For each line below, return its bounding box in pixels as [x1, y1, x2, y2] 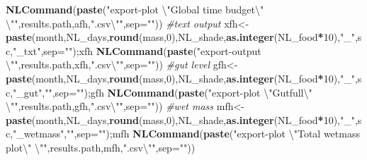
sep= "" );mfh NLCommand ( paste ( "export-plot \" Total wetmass [77, 126, 360, 141]
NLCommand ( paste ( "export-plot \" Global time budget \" [6, 2, 264, 16]
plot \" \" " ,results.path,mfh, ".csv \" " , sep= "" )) [6, 140, 196, 154]
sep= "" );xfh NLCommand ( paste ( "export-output [43, 43, 261, 58]
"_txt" [13, 43, 41, 58]
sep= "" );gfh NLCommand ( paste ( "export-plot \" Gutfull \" [55, 85, 312, 99]
